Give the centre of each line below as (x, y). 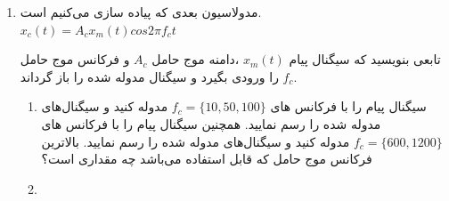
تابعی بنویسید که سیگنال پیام (365, 59)
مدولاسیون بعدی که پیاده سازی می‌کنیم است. (141, 12)
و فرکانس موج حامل (75, 59)
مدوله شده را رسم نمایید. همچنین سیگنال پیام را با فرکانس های (211, 123)
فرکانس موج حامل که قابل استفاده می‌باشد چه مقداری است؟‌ (207, 159)
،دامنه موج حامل (196, 59)
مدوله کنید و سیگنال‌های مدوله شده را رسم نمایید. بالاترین (196, 141)
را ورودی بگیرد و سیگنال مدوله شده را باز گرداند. (159, 76)
